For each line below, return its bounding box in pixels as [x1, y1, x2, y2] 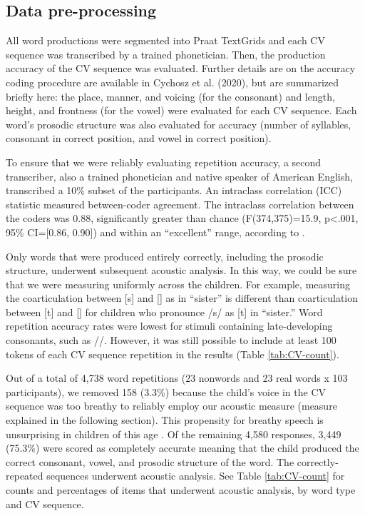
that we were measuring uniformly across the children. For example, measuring [6, 276, 350, 291]
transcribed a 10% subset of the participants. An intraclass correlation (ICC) [6, 183, 342, 198]
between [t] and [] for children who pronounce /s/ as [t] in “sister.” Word [6, 304, 323, 319]
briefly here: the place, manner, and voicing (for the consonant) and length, [6, 88, 335, 103]
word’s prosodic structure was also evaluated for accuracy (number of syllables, [6, 116, 351, 131]
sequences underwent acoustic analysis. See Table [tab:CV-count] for [46, 468, 345, 483]
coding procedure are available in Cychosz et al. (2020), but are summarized [6, 74, 339, 89]
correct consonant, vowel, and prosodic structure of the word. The [6, 454, 294, 469]
